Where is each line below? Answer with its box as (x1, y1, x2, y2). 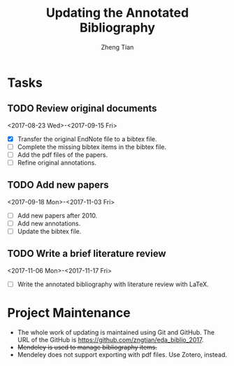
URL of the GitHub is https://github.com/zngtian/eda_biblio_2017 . (17, 335, 204, 344)
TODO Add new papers (7, 179, 110, 191)
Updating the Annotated (45, 5, 189, 21)
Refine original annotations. (17, 158, 96, 167)
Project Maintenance (7, 305, 131, 321)
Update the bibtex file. (17, 227, 82, 235)
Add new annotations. (17, 219, 81, 227)
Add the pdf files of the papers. (17, 150, 108, 159)
